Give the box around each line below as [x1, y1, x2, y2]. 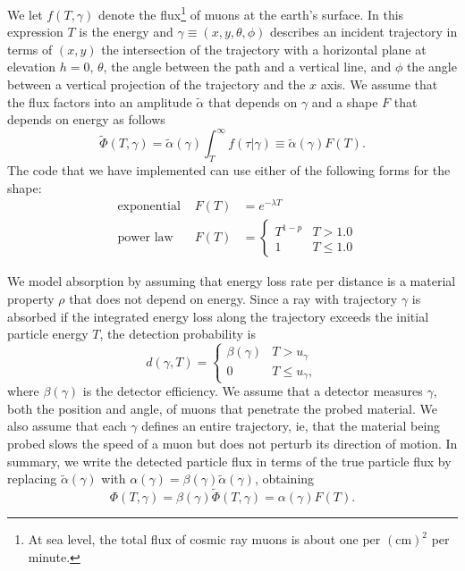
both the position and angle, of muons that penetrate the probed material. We [7, 399, 437, 417]
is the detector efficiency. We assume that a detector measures [82, 382, 423, 400]
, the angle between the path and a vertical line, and [103, 57, 392, 76]
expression [7, 22, 63, 41]
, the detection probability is [99, 324, 256, 343]
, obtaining [254, 469, 315, 488]
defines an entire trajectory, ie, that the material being [141, 416, 441, 435]
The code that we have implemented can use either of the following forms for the [7, 161, 451, 180]
